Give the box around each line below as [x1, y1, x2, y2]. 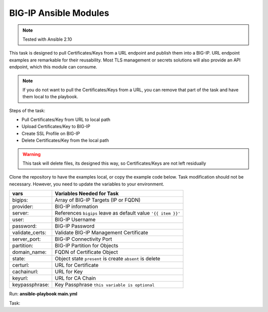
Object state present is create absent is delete [55, 255, 161, 262]
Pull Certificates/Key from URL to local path [21, 117, 111, 123]
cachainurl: [12, 268, 39, 275]
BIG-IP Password [55, 223, 95, 230]
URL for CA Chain [55, 275, 96, 282]
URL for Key [55, 268, 83, 275]
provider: [12, 203, 34, 210]
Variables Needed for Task [55, 190, 119, 197]
